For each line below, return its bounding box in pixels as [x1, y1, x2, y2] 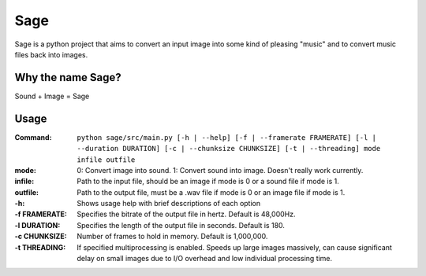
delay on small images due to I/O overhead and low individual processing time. [77, 254, 333, 263]
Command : [14, 132, 52, 142]
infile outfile [77, 155, 136, 164]
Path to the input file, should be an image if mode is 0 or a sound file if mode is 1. [77, 177, 339, 186]
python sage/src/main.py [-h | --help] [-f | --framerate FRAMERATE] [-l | [77, 133, 376, 142]
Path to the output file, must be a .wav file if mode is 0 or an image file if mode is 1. [77, 187, 346, 197]
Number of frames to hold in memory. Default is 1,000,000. [77, 232, 268, 241]
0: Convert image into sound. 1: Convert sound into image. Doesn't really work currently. [77, 165, 364, 175]
